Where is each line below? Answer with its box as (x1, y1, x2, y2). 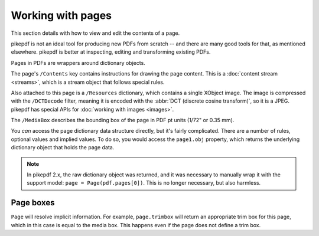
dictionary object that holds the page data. (11, 144, 115, 151)
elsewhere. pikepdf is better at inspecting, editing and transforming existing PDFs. (11, 48, 211, 55)
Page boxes (11, 198, 56, 208)
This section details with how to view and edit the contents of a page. (11, 29, 180, 37)
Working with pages (11, 9, 112, 22)
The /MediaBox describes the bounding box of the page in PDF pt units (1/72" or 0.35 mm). (11, 117, 235, 124)
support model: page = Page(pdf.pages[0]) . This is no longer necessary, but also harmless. (27, 179, 261, 186)
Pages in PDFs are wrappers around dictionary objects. (11, 59, 146, 66)
